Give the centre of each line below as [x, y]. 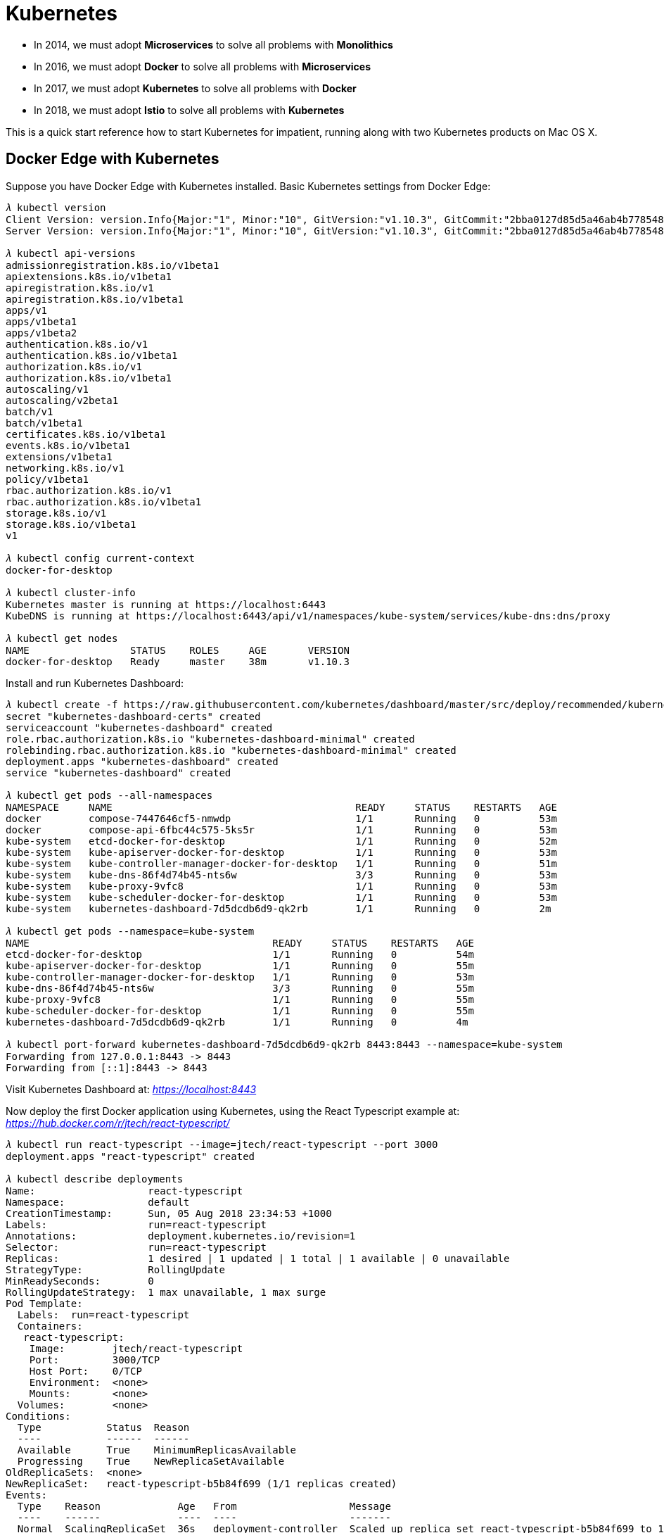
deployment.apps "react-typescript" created [130, 1156]
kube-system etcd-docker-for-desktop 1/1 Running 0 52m [281, 841]
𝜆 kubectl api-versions [71, 253]
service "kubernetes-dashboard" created [119, 772]
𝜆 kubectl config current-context [100, 558]
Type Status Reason [103, 1427]
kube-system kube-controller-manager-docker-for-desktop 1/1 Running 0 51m [281, 863]
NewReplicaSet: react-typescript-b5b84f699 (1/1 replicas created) [202, 1483]
